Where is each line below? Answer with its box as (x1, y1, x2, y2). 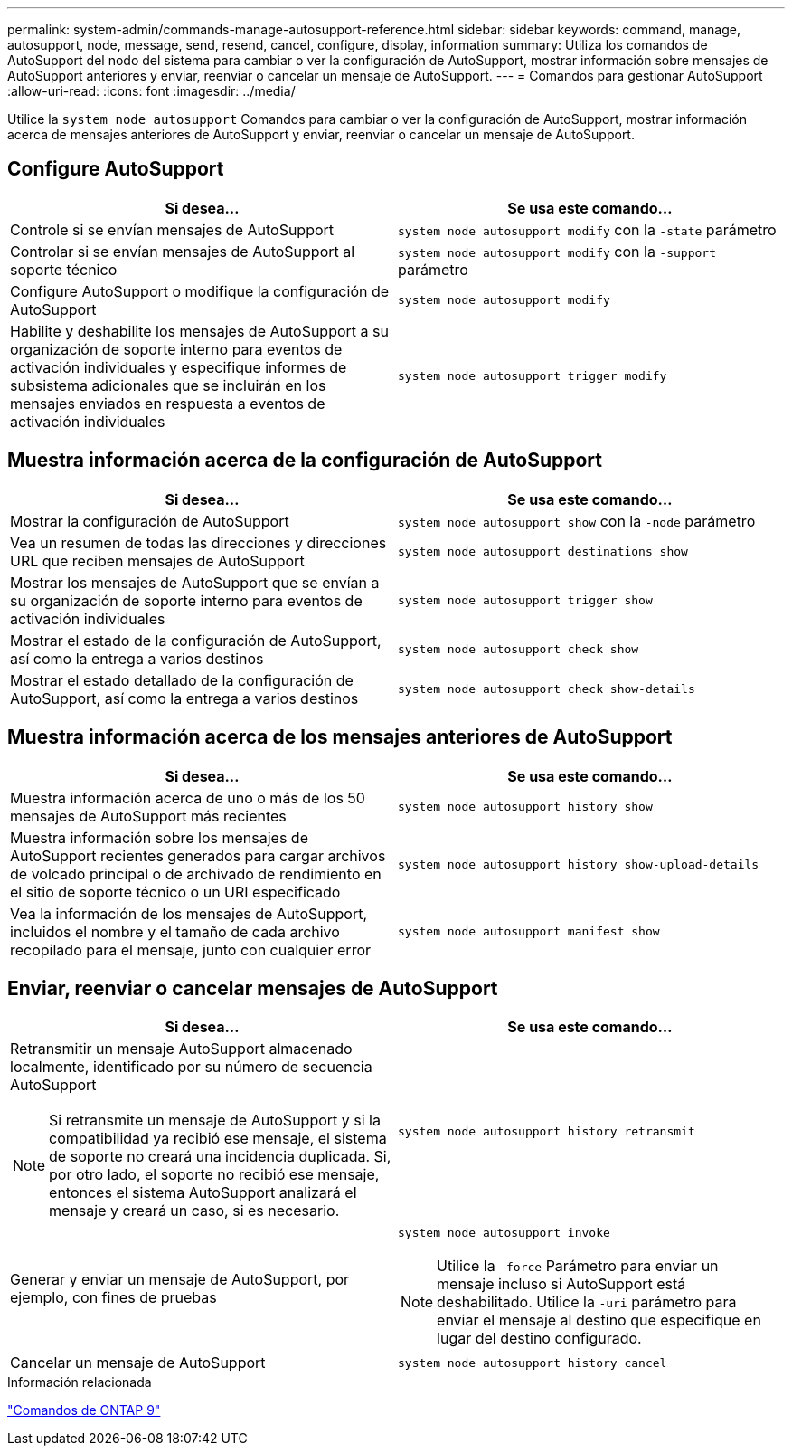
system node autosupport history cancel (398, 1355, 667, 1370)
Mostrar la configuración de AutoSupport (10, 511, 289, 530)
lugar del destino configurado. (437, 1329, 642, 1348)
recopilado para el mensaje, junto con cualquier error (10, 940, 371, 959)
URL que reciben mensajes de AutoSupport (10, 551, 305, 570)
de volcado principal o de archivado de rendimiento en (10, 864, 382, 883)
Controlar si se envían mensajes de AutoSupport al (10, 242, 355, 261)
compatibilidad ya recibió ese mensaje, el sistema (49, 1129, 387, 1148)
